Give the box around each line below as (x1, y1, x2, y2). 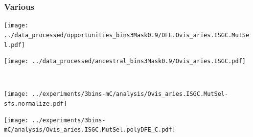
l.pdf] (4, 41, 25, 48)
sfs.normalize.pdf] (4, 100, 67, 108)
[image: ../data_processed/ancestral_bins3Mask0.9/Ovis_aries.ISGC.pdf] (4, 58, 246, 65)
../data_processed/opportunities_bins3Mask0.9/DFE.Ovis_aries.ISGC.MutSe (4, 31, 250, 39)
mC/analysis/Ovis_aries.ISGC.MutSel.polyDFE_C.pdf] (4, 126, 176, 134)
